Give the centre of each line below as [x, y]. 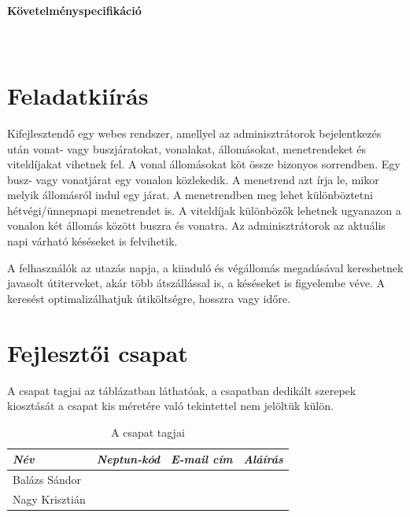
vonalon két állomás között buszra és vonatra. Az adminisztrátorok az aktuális [196, 225]
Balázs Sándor [47, 480]
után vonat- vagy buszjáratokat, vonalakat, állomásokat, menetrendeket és [187, 148]
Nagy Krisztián [49, 499]
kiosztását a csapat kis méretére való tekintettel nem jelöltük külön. [170, 406]
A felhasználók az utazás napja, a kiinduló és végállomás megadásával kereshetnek [205, 267]
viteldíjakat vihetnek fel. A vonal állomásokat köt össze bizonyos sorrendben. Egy [204, 164]
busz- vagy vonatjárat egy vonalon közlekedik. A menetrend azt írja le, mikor [193, 179]
